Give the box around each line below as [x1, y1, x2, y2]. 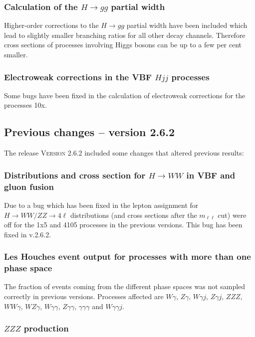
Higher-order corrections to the [4, 20, 99, 30]
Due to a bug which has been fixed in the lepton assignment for [4, 199, 199, 210]
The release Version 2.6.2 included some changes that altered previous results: [4, 148, 244, 158]
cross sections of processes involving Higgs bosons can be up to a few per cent [4, 39, 242, 50]
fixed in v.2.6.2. [4, 229, 51, 239]
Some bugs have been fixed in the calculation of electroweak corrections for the [4, 90, 246, 100]
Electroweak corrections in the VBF [4, 70, 152, 83]
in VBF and [186, 168, 236, 181]
